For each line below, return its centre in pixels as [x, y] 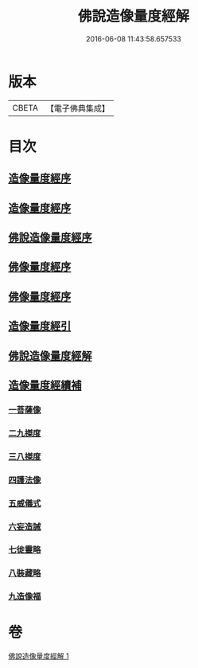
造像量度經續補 [45, 385]
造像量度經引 [40, 326]
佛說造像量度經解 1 [39, 656]
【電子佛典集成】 [78, 108]
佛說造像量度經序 [50, 238]
